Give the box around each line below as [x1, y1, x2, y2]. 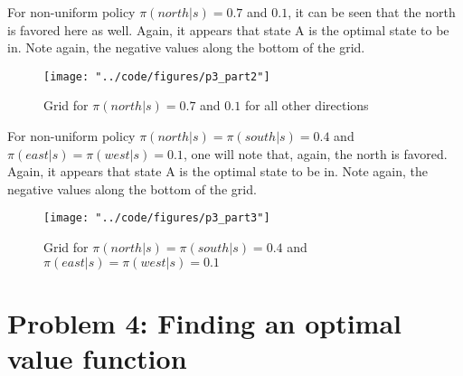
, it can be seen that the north [288, 3, 456, 21]
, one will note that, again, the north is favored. [183, 144, 448, 163]
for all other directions [244, 96, 369, 115]
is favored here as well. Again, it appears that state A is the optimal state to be [7, 20, 449, 39]
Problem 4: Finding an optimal [7, 304, 402, 341]
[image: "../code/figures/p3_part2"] [43, 70, 270, 83]
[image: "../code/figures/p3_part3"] [43, 211, 270, 225]
